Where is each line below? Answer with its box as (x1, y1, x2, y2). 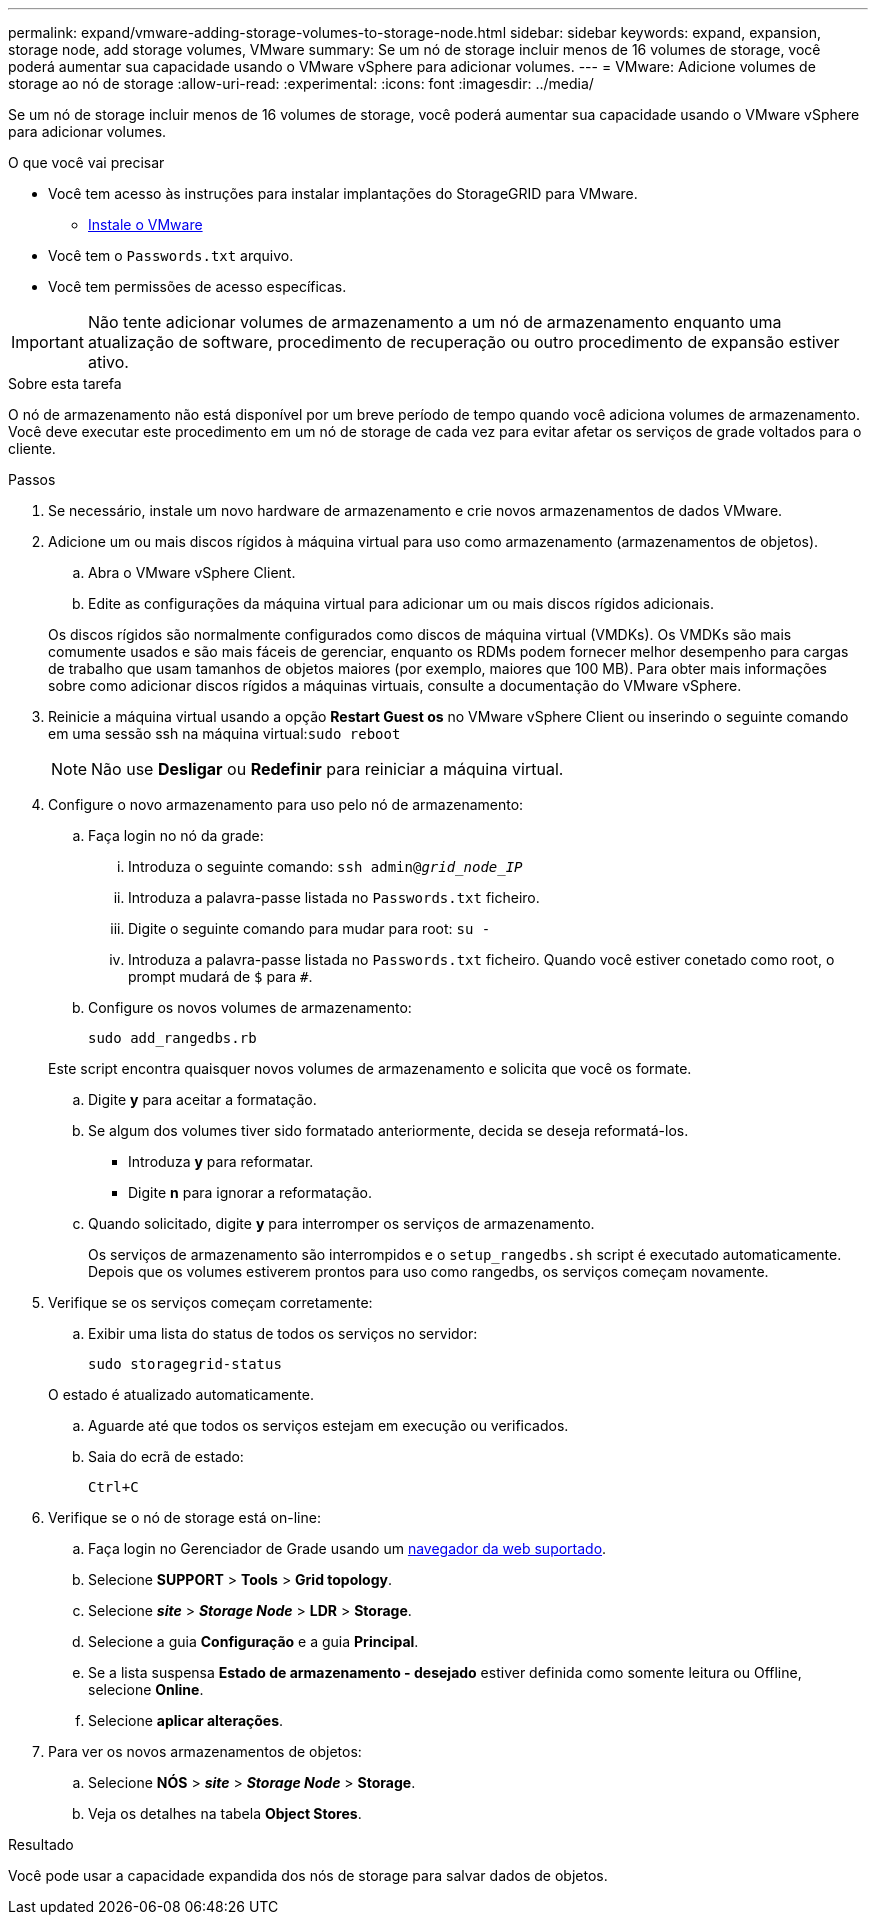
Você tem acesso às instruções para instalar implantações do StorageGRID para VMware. (48, 185, 638, 202)
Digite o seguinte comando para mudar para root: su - (128, 920, 491, 937)
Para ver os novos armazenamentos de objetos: (48, 1743, 362, 1760)
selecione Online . (88, 1681, 204, 1698)
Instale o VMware (88, 216, 203, 233)
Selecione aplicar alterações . (88, 1712, 284, 1729)
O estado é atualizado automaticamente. (48, 1386, 314, 1403)
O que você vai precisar (8, 154, 165, 171)
